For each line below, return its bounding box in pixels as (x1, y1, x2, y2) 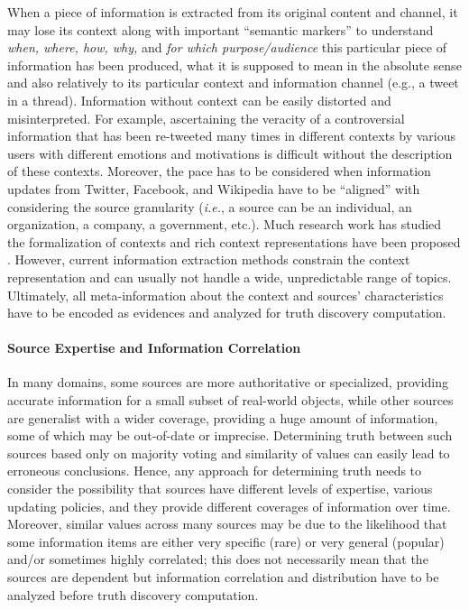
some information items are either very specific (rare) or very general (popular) (7, 531, 445, 550)
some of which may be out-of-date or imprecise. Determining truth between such (7, 426, 453, 445)
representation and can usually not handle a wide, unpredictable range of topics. (7, 267, 452, 286)
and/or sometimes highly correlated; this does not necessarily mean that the (7, 550, 428, 568)
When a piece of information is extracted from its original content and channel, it (7, 3, 458, 21)
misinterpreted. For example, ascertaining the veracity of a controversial (7, 108, 405, 127)
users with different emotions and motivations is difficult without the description (7, 143, 453, 162)
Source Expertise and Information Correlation (7, 338, 301, 357)
